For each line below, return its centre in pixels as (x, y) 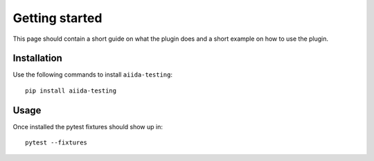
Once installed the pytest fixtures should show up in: (88, 126)
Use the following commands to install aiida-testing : (93, 75)
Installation (37, 58)
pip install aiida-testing (71, 91)
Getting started (57, 18)
